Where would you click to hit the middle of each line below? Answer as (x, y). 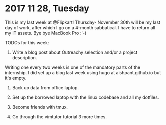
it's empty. (16, 78)
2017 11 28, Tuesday (47, 9)
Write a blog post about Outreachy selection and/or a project (75, 52)
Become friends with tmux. (40, 107)
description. (25, 57)
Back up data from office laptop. (45, 87)
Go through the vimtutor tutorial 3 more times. (60, 117)
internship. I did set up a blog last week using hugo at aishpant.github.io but (83, 72)
